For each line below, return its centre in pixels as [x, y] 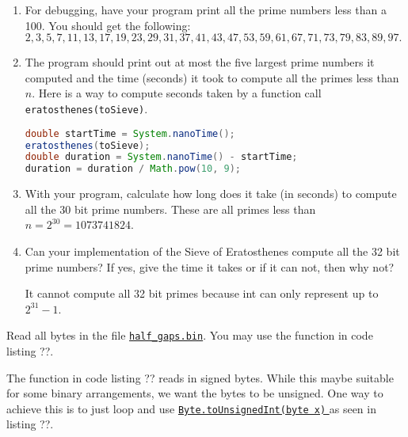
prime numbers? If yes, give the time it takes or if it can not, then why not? [210, 266]
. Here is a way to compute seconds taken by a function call [177, 93]
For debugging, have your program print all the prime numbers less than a [206, 9]
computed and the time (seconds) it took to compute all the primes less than [212, 77]
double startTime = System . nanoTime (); [130, 133]
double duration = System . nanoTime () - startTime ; [161, 157]
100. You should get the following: [108, 25]
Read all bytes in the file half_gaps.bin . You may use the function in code [190, 335]
